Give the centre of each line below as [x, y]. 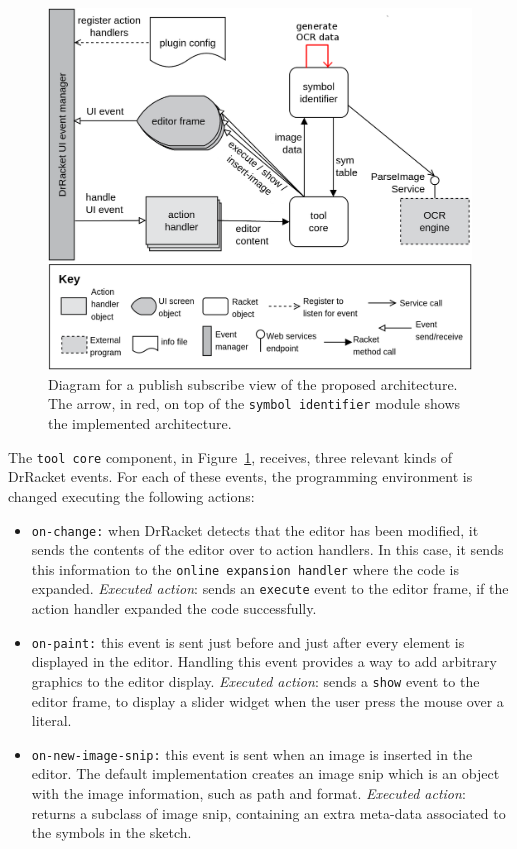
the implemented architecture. [140, 423]
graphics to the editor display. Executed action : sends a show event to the [255, 680]
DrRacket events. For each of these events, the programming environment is [240, 476]
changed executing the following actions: [131, 495]
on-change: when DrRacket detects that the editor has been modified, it [255, 529]
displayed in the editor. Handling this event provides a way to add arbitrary [264, 661]
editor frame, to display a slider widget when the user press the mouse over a [267, 700]
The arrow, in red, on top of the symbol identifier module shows [254, 403]
